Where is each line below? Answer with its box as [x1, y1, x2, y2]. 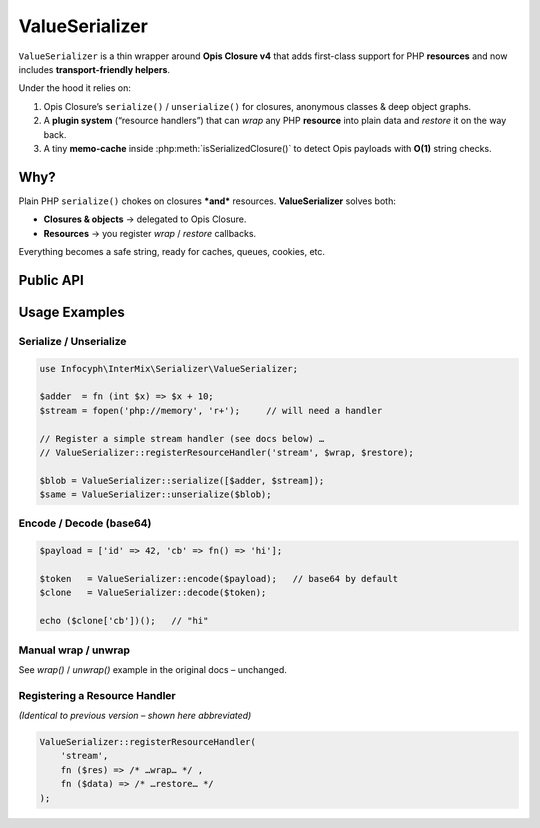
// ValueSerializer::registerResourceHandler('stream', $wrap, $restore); [39, 446, 415, 458]
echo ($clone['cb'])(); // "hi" [39, 615, 209, 627]
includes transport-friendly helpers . [18, 63, 170, 75]
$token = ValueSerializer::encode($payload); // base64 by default [39, 573, 399, 584]
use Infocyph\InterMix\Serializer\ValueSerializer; [39, 363, 299, 374]
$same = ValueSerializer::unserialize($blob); [39, 489, 272, 500]
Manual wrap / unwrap [18, 643, 130, 657]
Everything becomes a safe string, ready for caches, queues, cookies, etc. [18, 245, 325, 257]
